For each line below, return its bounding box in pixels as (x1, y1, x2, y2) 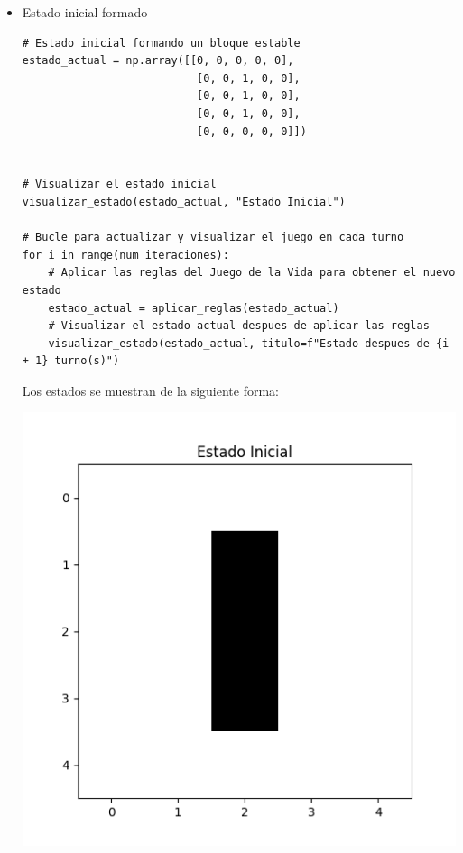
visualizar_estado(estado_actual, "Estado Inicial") (22, 195, 346, 208)
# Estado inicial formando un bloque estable (22, 36, 301, 50)
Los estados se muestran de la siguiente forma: (22, 381, 279, 399)
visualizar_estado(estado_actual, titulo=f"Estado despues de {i (48, 336, 449, 350)
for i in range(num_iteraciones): (22, 248, 229, 261)
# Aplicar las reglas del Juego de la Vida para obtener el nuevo (48, 266, 456, 280)
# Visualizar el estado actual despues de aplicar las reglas (48, 319, 430, 333)
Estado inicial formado (22, 3, 148, 21)
